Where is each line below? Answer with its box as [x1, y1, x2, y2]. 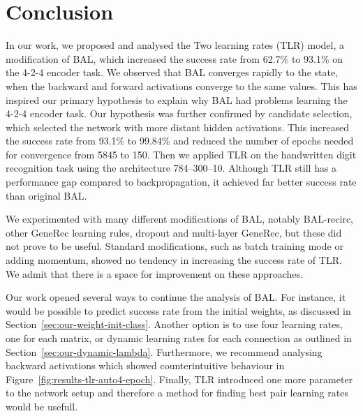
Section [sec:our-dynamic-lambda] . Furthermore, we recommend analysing [6, 344, 323, 359]
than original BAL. [6, 188, 87, 202]
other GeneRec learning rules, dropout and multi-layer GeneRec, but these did [6, 225, 342, 239]
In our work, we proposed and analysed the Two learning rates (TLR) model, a [6, 38, 344, 52]
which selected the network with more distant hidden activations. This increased [6, 119, 350, 134]
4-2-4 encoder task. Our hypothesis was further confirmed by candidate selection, [6, 106, 353, 121]
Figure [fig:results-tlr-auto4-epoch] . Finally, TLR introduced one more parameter [6, 371, 353, 386]
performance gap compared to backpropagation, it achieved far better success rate [6, 174, 357, 189]
